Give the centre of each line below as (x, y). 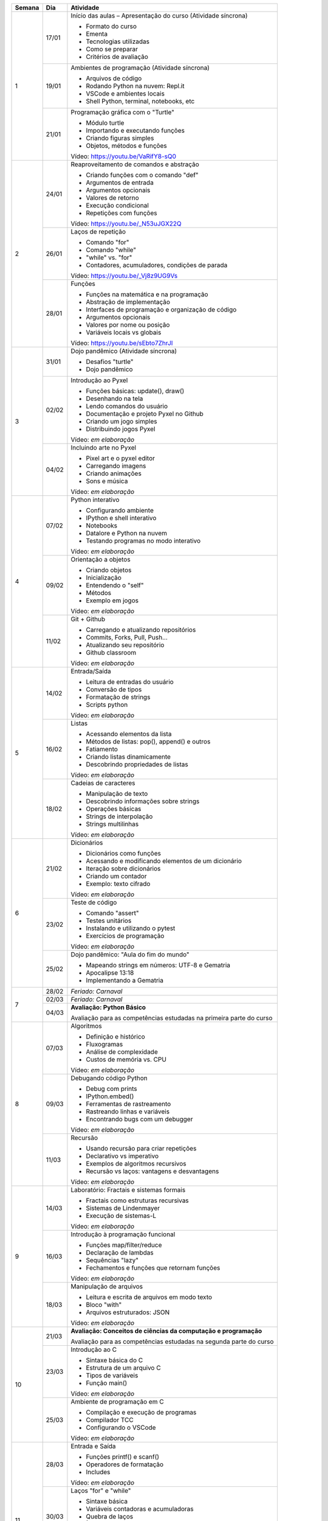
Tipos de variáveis (112, 1375)
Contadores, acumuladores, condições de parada (157, 265)
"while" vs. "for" (109, 257)
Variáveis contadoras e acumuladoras (140, 1509)
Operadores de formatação (125, 1464)
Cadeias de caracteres (103, 783)
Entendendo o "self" (115, 585)
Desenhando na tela (114, 399)
